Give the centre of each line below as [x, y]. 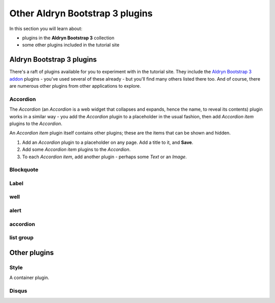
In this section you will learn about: [46, 29]
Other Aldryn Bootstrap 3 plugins [81, 13]
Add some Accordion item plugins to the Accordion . [76, 149]
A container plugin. [29, 277]
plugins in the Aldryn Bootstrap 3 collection [68, 38]
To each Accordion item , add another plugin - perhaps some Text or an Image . [104, 157]
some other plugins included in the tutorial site [71, 45]
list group [22, 238]
